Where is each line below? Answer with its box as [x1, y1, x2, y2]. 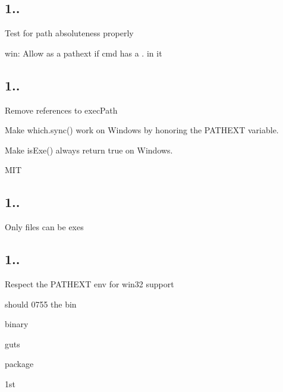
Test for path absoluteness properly [5, 27, 134, 39]
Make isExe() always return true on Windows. [5, 143, 173, 156]
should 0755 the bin [5, 297, 77, 310]
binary [5, 318, 29, 330]
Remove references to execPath [5, 104, 118, 116]
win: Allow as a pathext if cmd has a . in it [5, 46, 162, 59]
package [5, 357, 34, 370]
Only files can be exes [5, 221, 84, 233]
